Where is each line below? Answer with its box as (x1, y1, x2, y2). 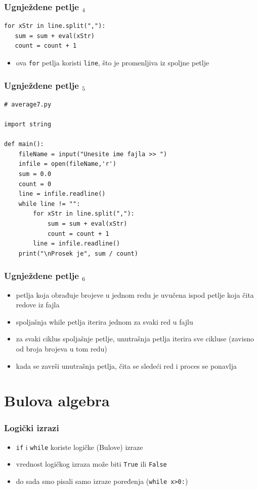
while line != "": (18, 200, 80, 207)
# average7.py (4, 100, 52, 108)
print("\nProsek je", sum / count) (18, 250, 138, 257)
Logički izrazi (4, 422, 59, 434)
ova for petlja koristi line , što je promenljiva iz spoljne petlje (16, 57, 209, 67)
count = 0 (18, 180, 52, 188)
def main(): (4, 141, 44, 148)
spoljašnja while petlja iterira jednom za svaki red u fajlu (16, 316, 193, 327)
